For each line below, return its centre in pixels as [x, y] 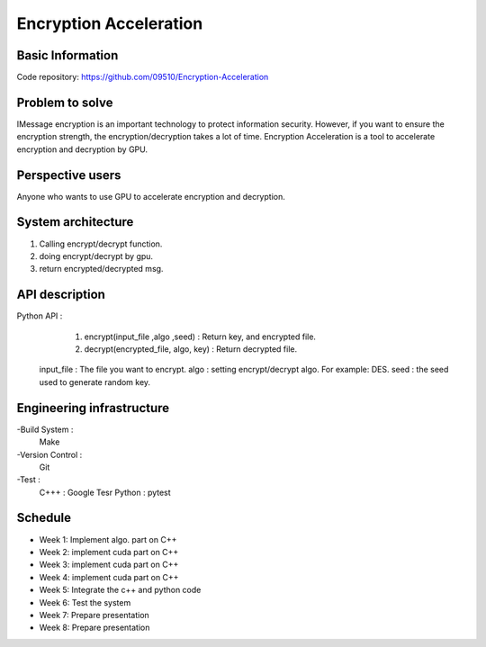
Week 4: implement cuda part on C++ [109, 577]
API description [61, 295]
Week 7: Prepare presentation [94, 615]
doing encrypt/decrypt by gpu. [96, 256]
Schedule [44, 518]
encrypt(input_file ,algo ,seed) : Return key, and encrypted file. [200, 337]
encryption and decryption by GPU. [82, 149]
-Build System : [45, 429]
